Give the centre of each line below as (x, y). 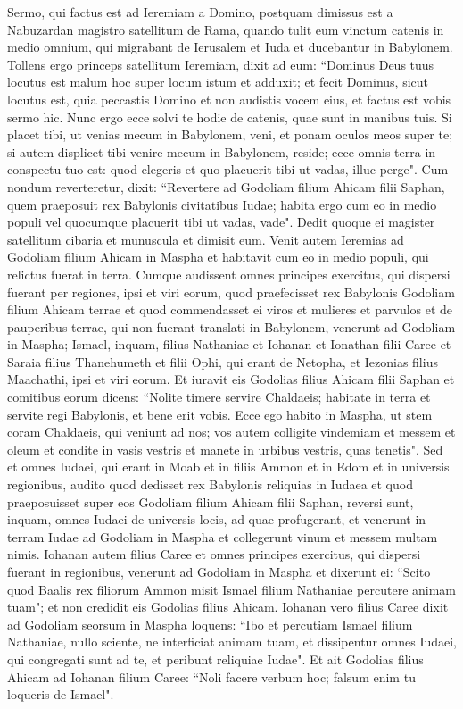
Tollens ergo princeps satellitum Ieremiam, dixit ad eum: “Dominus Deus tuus (221, 64)
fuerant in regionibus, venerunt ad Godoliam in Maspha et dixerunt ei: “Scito (219, 571)
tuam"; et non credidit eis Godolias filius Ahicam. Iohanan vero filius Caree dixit (228, 607)
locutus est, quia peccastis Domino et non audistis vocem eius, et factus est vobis (229, 99)
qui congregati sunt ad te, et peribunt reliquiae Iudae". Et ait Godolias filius (215, 659)
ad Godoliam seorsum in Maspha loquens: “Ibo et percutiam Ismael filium (210, 624)
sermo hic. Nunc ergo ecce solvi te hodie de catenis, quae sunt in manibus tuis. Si (230, 117)
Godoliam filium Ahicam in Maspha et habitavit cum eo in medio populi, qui (218, 257)
